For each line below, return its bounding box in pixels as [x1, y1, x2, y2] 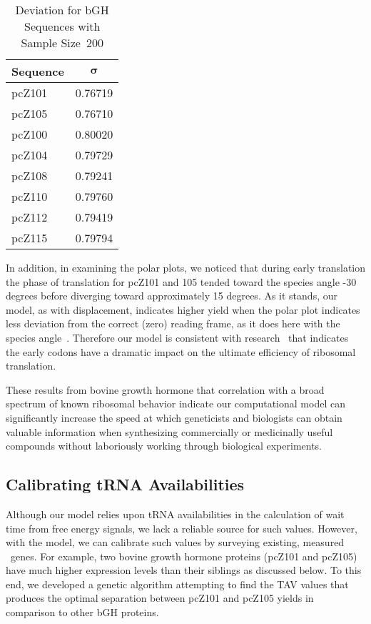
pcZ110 [11, 188, 48, 204]
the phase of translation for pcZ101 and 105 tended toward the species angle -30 [6, 274, 357, 289]
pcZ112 [11, 209, 48, 225]
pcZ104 [11, 147, 48, 163]
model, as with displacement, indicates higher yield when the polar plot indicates [6, 302, 360, 317]
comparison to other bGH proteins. [6, 605, 159, 620]
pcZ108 [11, 167, 48, 184]
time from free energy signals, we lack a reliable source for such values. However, [6, 520, 357, 535]
